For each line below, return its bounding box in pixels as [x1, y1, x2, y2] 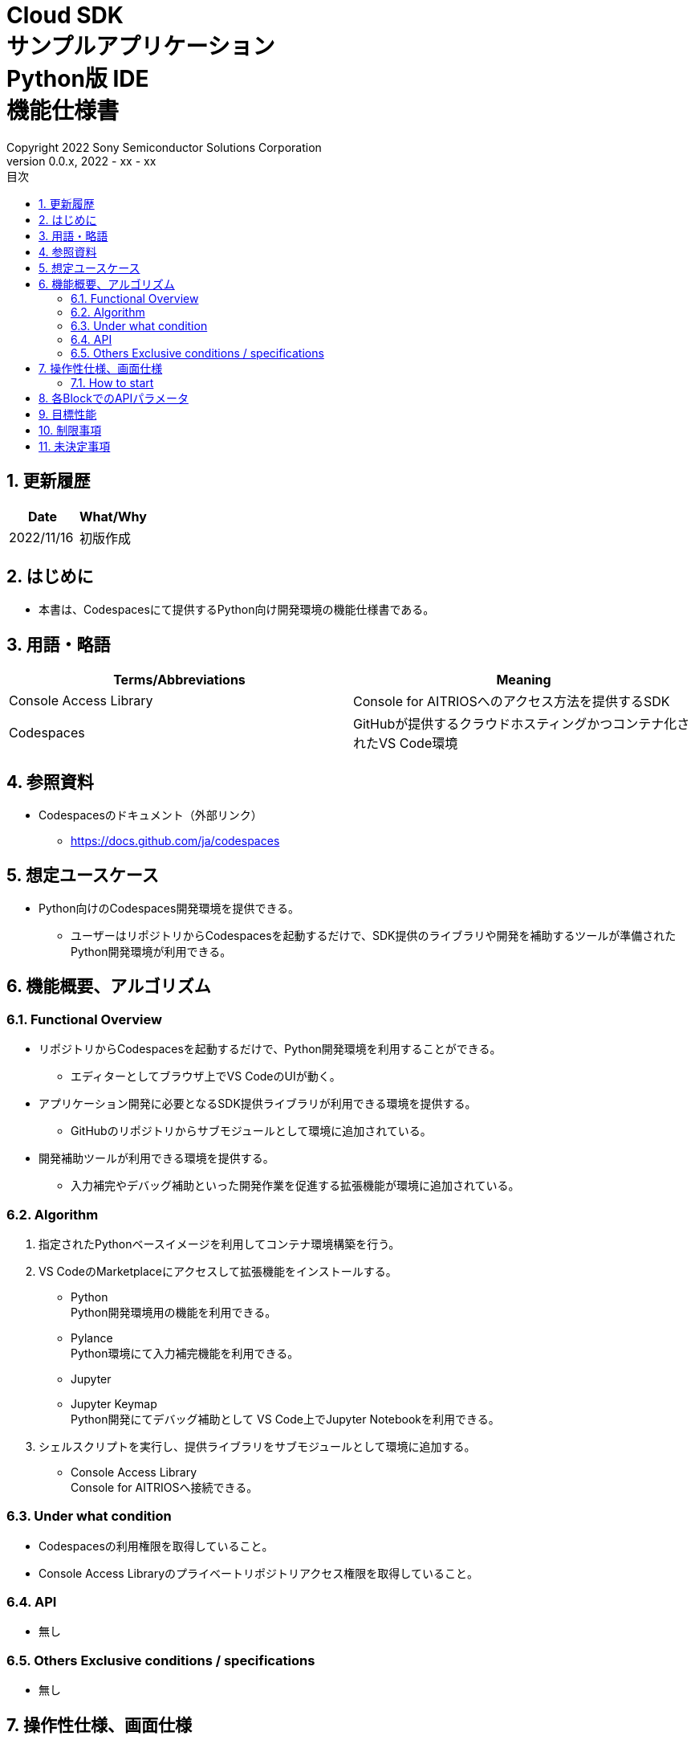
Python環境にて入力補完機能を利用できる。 [71, 1346, 299, 1360]
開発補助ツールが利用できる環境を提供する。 [39, 1151, 274, 1166]
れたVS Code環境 [353, 735, 458, 752]
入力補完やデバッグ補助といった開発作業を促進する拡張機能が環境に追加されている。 [71, 1178, 520, 1193]
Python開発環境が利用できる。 [71, 944, 232, 958]
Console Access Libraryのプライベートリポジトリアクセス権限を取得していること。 [39, 1566, 478, 1580]
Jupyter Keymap [71, 1396, 157, 1411]
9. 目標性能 [39, 406, 97, 421]
